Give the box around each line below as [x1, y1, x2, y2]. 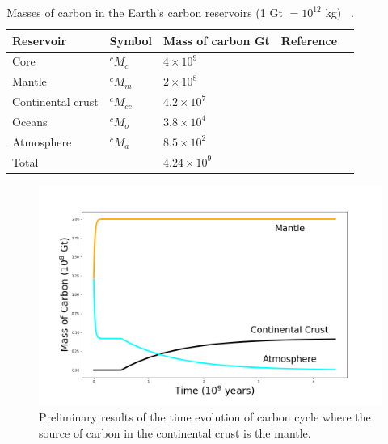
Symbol [109, 32, 153, 49]
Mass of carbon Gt [163, 32, 270, 49]
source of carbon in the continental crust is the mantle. [39, 424, 311, 441]
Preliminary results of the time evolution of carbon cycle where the [39, 408, 371, 425]
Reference [280, 32, 338, 49]
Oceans [12, 112, 48, 129]
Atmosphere [12, 133, 72, 150]
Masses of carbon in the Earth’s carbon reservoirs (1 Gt [6, 4, 283, 20]
